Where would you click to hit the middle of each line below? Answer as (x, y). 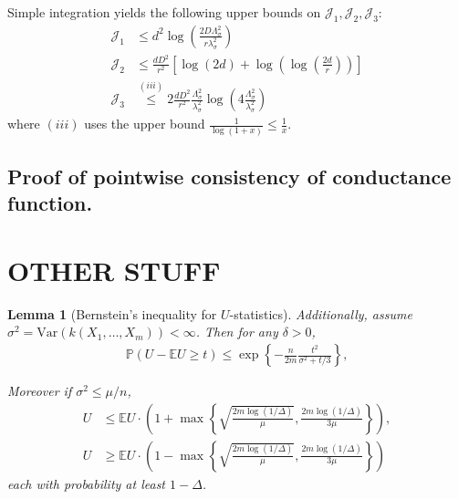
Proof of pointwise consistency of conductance (229, 176)
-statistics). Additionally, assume (321, 313)
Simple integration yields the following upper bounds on (164, 12)
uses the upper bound (145, 124)
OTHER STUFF (114, 270)
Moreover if (40, 391)
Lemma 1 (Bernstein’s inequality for (112, 313)
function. (50, 203)
